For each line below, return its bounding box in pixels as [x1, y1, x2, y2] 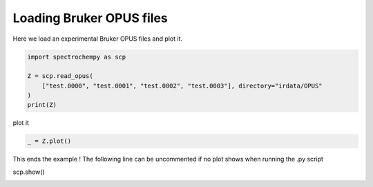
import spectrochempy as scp [27, 52, 126, 61]
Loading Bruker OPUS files [12, 10, 169, 26]
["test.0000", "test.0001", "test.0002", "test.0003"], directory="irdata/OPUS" [41, 81, 323, 90]
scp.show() [12, 168, 45, 176]
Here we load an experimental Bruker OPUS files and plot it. [12, 35, 183, 43]
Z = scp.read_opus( [27, 72, 93, 80]
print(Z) [27, 101, 57, 109]
